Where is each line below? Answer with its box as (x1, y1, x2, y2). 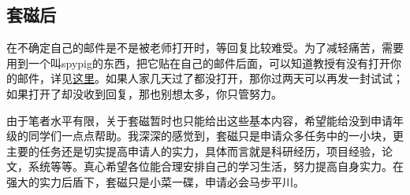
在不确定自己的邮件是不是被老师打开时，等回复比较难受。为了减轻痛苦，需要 (6, 39, 404, 56)
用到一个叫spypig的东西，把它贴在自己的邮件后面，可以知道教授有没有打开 (6, 54, 390, 71)
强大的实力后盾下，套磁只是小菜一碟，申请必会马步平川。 (6, 173, 304, 189)
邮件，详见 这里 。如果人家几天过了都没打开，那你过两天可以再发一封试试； (17, 70, 404, 86)
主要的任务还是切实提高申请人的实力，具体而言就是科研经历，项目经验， (6, 142, 382, 159)
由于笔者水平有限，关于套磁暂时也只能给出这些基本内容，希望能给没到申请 (6, 112, 393, 128)
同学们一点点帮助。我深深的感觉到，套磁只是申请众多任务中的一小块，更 (28, 127, 404, 144)
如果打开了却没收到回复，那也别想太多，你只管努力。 (6, 85, 282, 101)
